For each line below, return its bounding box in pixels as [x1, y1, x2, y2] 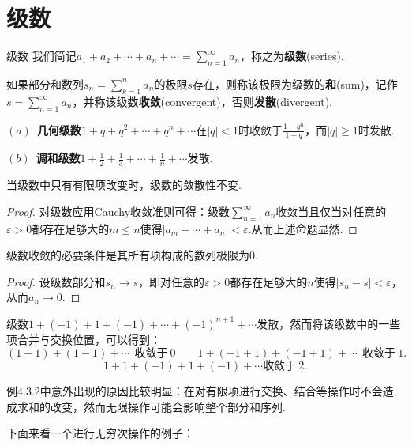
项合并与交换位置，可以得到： [6, 331, 161, 347]
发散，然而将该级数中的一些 [257, 315, 401, 331]
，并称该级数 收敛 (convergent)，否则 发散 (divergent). [72, 93, 332, 109]
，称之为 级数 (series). [240, 47, 344, 64]
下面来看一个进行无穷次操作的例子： [6, 425, 194, 441]
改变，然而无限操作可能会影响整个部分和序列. [50, 398, 286, 414]
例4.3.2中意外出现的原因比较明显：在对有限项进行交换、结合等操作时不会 [6, 383, 383, 399]
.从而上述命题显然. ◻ [248, 220, 358, 236]
